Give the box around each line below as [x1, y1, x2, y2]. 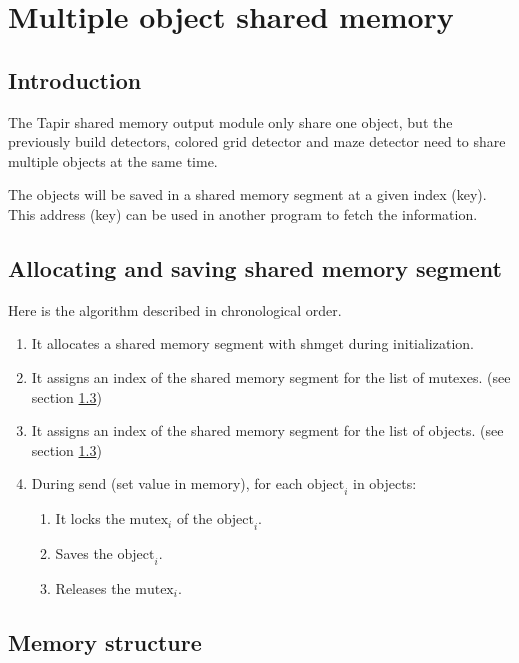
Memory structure [8, 626, 202, 657]
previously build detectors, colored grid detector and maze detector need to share [8, 131, 506, 152]
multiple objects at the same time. [8, 150, 218, 171]
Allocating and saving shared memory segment [8, 252, 502, 283]
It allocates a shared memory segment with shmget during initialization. [31, 333, 474, 354]
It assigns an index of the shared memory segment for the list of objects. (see [31, 420, 504, 441]
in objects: [352, 473, 417, 494]
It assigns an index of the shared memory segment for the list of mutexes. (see [31, 366, 511, 387]
